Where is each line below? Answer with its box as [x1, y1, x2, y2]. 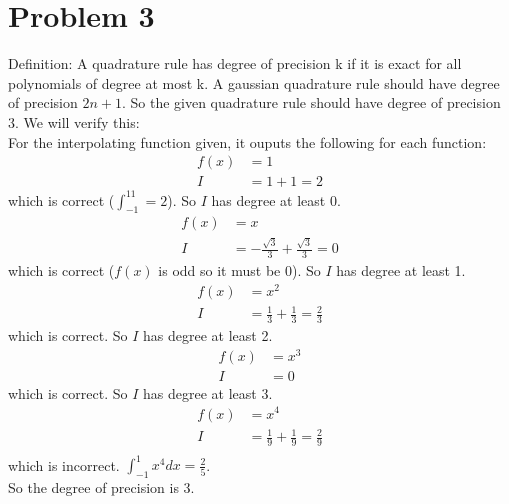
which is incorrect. [8, 454, 120, 475]
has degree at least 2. [143, 325, 273, 346]
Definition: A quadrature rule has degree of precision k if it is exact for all [8, 53, 462, 74]
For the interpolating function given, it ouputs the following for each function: [8, 131, 487, 152]
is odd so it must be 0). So [158, 260, 321, 281]
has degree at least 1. [336, 260, 466, 281]
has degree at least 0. [211, 189, 341, 210]
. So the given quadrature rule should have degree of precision [121, 92, 501, 113]
